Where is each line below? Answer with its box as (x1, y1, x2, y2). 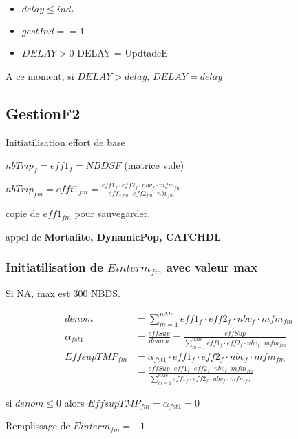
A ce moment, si (6, 69, 74, 83)
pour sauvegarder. (74, 206, 151, 221)
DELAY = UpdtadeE (77, 45, 168, 60)
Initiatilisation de (6, 258, 103, 276)
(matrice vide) (124, 158, 184, 172)
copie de (6, 206, 40, 221)
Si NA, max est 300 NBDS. (6, 285, 120, 300)
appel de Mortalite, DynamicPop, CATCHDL (6, 229, 221, 243)
